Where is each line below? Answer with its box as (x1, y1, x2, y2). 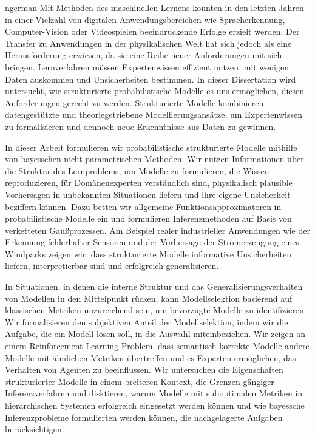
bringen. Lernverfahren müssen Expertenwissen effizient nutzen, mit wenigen (5, 60, 289, 73)
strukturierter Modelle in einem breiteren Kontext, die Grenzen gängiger (5, 375, 274, 387)
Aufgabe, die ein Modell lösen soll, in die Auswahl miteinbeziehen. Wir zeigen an (5, 327, 305, 340)
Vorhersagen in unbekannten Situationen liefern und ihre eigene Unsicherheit (5, 188, 291, 200)
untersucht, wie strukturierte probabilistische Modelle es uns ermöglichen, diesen (5, 84, 305, 97)
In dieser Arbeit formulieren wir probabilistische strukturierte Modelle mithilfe (5, 140, 297, 153)
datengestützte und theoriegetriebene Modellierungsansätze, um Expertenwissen (5, 108, 302, 121)
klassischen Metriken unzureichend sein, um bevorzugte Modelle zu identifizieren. (5, 304, 307, 316)
